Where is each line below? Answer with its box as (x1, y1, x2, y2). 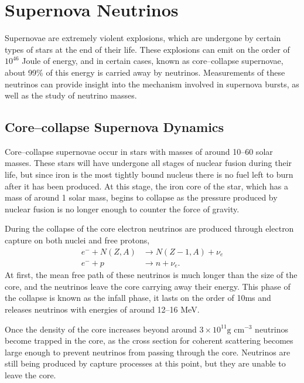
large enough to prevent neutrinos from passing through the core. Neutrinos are (5, 345, 291, 358)
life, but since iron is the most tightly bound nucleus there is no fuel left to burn (5, 168, 293, 181)
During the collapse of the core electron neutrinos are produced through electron (5, 222, 294, 235)
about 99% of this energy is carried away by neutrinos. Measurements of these (5, 66, 285, 78)
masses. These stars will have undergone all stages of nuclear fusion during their (5, 157, 292, 169)
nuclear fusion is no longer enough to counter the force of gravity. (5, 202, 240, 215)
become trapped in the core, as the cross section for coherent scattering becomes (5, 334, 293, 347)
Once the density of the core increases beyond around (5, 323, 197, 335)
